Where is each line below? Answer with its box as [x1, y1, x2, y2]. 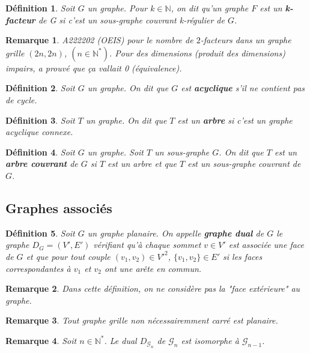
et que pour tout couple [26, 250, 111, 262]
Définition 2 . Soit [5, 82, 75, 94]
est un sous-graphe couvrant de [187, 157, 301, 170]
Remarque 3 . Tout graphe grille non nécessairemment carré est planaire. [5, 314, 278, 327]
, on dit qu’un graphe [171, 2, 249, 14]
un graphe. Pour [87, 2, 148, 14]
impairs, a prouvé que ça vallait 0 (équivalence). [5, 61, 182, 74]
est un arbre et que [108, 157, 177, 170]
